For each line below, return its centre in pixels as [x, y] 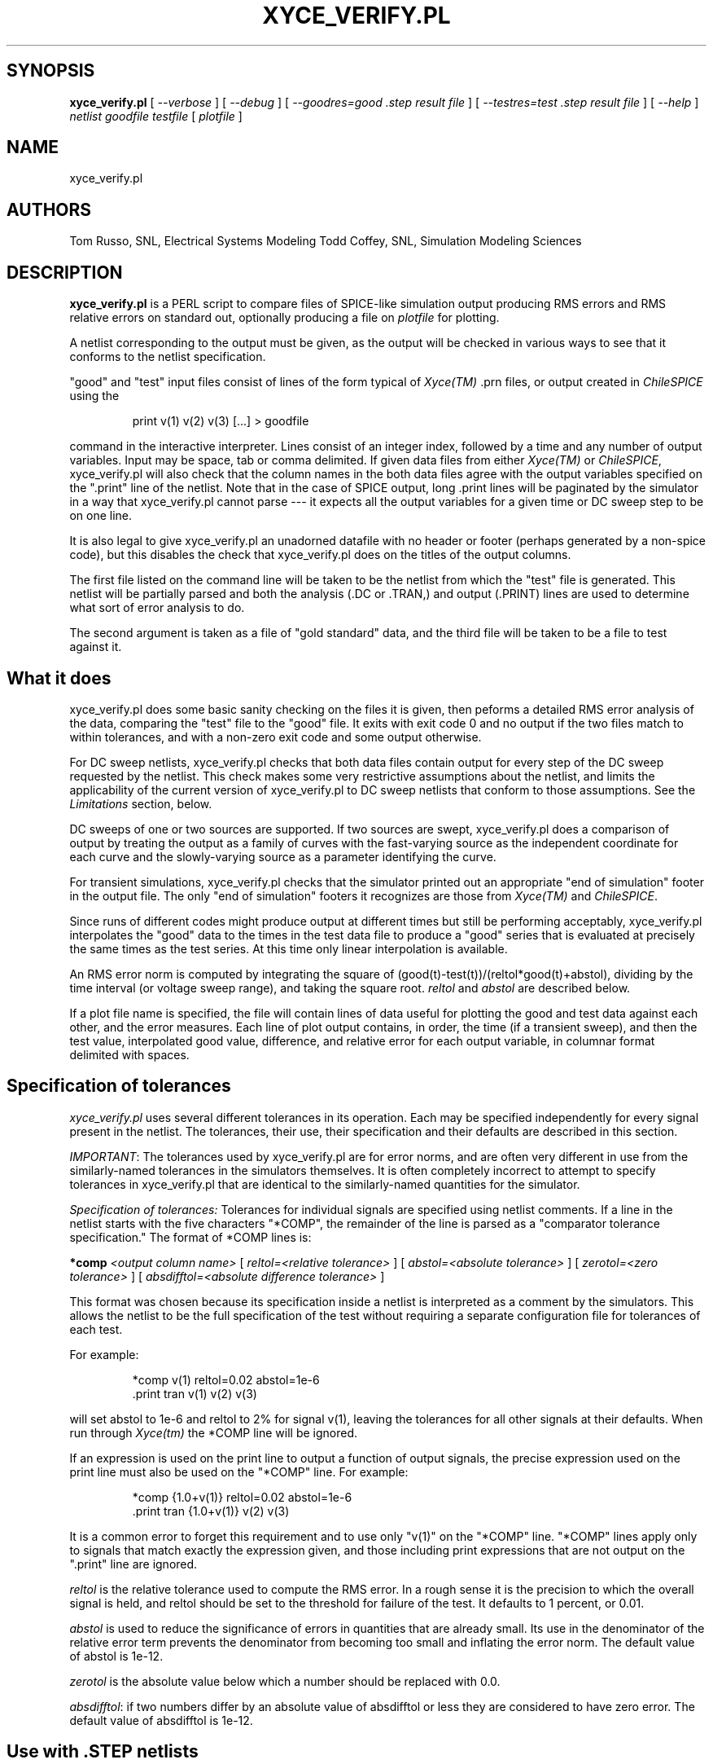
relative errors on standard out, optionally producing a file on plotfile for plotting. [284, 318]
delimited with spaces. [129, 1054]
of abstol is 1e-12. [116, 1656]
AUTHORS [49, 209]
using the [94, 396]
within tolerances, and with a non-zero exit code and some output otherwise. [276, 737]
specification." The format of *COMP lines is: [190, 1237]
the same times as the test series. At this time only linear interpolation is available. [289, 948]
